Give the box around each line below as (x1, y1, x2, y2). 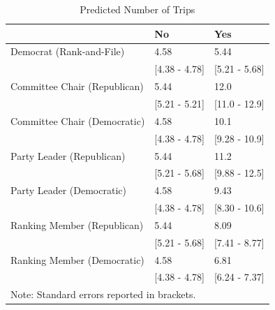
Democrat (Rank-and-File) (10, 44, 125, 59)
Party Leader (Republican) (10, 148, 126, 163)
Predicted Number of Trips (80, 2, 195, 16)
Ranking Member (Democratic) (10, 252, 144, 267)
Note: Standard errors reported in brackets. (10, 287, 196, 302)
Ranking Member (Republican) (10, 217, 144, 232)
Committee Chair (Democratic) (10, 113, 145, 128)
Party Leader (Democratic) (10, 183, 126, 198)
